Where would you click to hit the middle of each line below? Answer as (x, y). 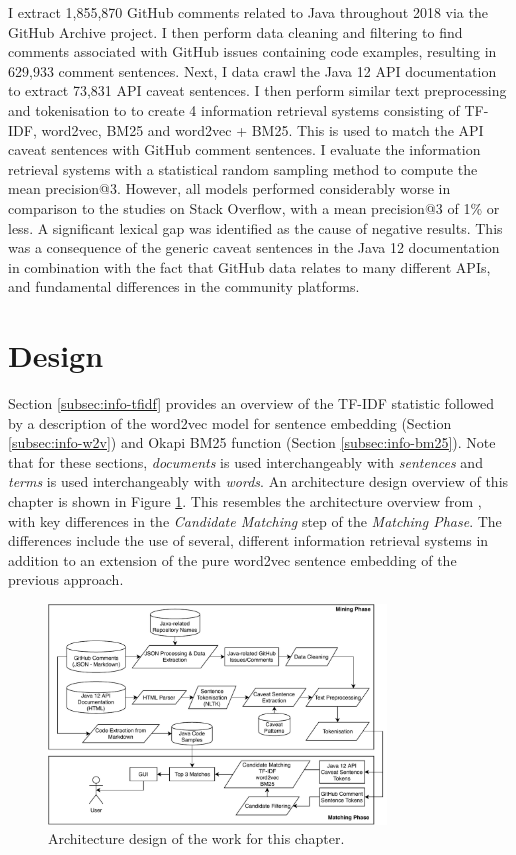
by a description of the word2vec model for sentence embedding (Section (230, 422)
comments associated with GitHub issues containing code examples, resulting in (252, 51)
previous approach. (66, 579)
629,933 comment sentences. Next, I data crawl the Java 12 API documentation (252, 70)
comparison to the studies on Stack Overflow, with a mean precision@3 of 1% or (254, 207)
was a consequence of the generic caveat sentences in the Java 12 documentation (254, 247)
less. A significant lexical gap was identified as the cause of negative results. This (255, 227)
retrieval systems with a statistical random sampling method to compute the (243, 168)
